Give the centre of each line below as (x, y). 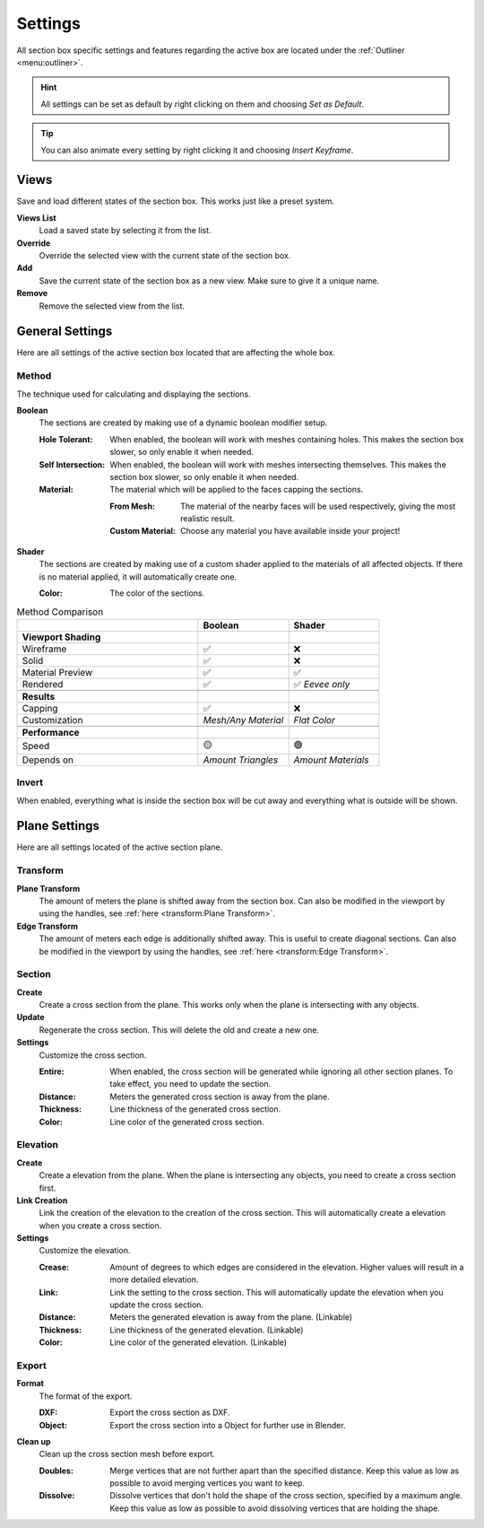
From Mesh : (133, 506)
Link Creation (42, 1200)
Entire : (52, 1071)
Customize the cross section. (93, 1055)
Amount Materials (331, 760)
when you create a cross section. (100, 1226)
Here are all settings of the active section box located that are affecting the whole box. (176, 353)
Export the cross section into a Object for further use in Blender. (228, 1425)
